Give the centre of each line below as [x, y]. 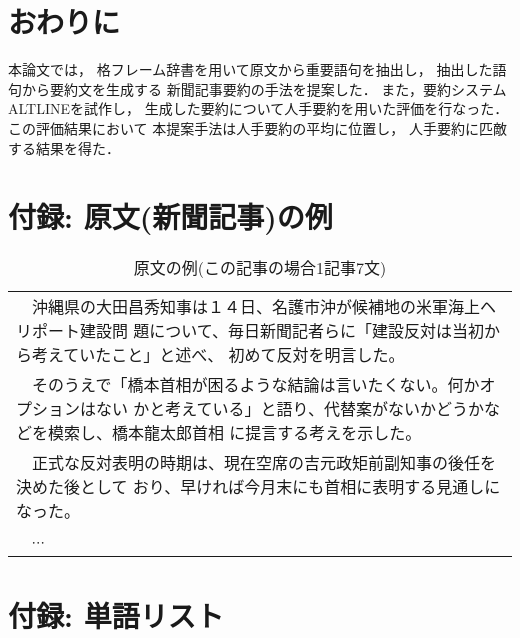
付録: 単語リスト [116, 615]
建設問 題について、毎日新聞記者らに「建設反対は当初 [282, 331]
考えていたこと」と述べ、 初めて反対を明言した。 [218, 355]
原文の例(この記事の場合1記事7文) [260, 268]
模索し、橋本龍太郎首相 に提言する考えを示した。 [235, 433]
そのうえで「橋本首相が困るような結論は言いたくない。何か [256, 385]
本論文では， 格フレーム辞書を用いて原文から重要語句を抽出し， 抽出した [250, 69]
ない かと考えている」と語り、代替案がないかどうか [290, 409]
